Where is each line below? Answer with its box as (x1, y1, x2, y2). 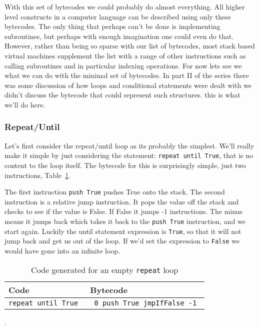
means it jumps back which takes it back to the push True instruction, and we (4, 216, 246, 226)
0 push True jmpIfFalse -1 (94, 298, 197, 307)
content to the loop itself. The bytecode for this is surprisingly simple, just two (4, 160, 246, 170)
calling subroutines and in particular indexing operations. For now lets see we (4, 60, 242, 70)
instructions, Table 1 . (4, 169, 71, 180)
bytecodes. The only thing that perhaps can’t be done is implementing (4, 21, 220, 31)
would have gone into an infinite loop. (4, 245, 120, 255)
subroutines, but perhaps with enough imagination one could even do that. (4, 30, 234, 41)
